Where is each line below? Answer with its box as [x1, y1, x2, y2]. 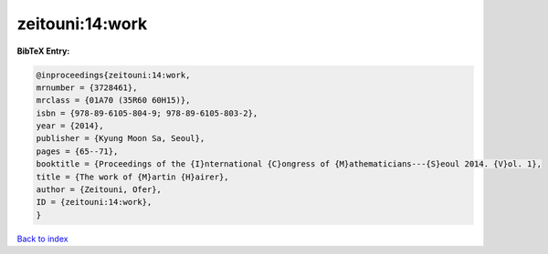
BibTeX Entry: [16, 46, 70, 56]
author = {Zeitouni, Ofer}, [36, 185, 162, 195]
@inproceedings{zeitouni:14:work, [36, 69, 191, 80]
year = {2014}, [36, 121, 104, 131]
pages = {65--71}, [36, 146, 119, 157]
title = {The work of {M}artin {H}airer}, [36, 171, 229, 182]
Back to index [16, 233, 68, 244]
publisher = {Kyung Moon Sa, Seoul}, [36, 133, 205, 144]
